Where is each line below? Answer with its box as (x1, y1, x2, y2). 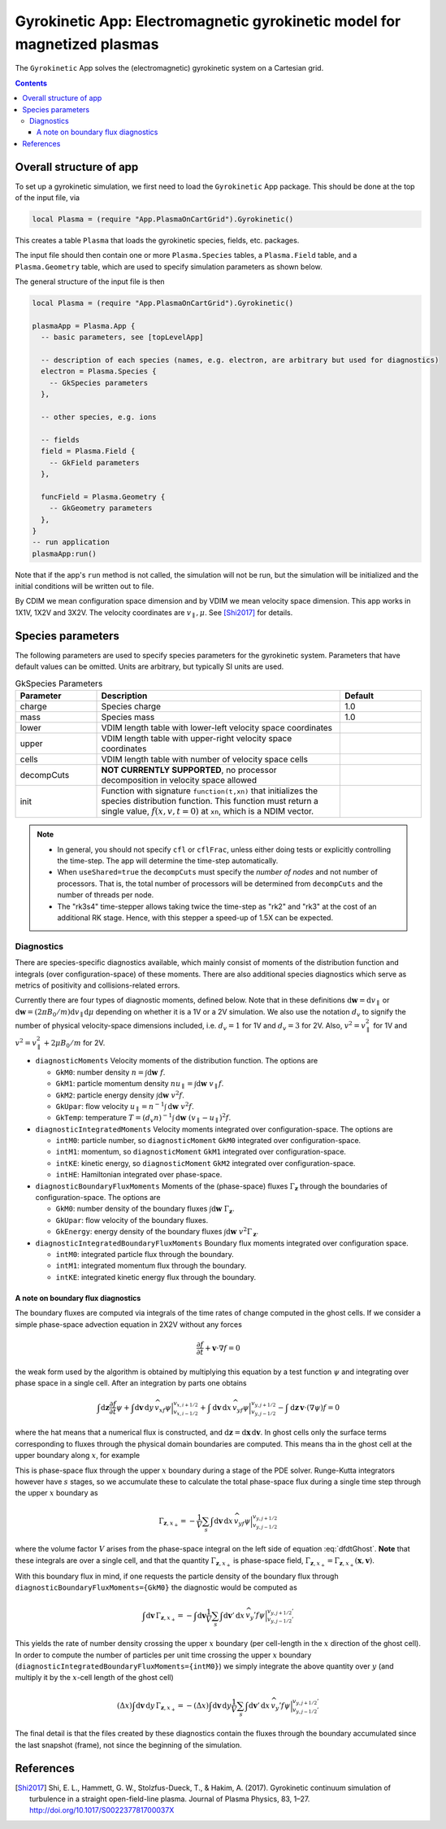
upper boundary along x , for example (15, 1451, 141, 1460)
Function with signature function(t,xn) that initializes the (101, 785, 318, 797)
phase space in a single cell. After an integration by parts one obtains (15, 1377, 247, 1387)
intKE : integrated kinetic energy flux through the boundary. (55, 1272, 257, 1281)
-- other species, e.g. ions (41, 413, 158, 422)
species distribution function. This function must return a (101, 795, 318, 806)
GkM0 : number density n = (55, 1067, 145, 1077)
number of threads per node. (57, 890, 154, 900)
